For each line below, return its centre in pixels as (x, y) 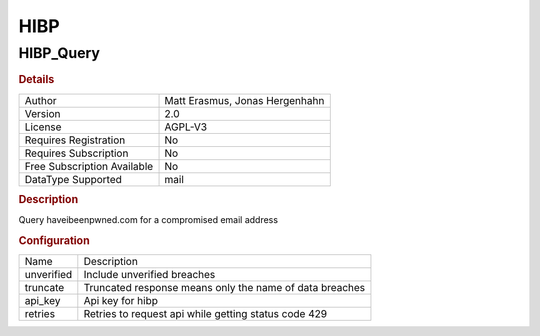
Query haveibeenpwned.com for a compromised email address (148, 220)
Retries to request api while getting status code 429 (205, 314)
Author (40, 100)
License (43, 127)
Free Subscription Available (89, 166)
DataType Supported (73, 179)
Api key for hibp (121, 301)
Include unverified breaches (149, 275)
